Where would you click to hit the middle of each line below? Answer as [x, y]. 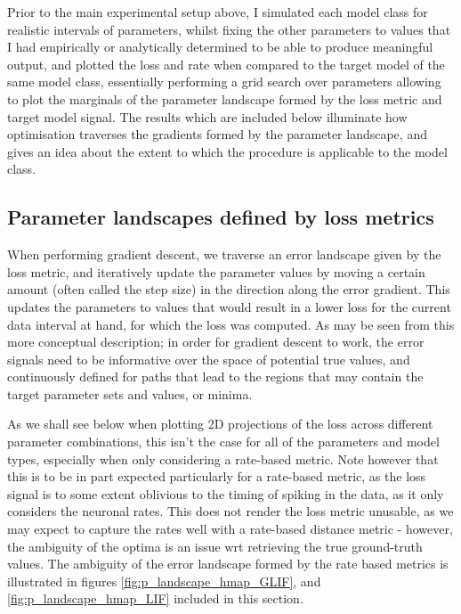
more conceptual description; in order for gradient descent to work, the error [216, 342]
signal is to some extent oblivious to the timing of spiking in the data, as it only [226, 493]
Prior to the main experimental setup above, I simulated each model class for [218, 12]
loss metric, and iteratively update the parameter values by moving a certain [216, 271]
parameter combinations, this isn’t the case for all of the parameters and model [223, 442]
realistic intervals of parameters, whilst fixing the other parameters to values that [229, 29]
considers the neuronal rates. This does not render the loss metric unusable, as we [230, 511]
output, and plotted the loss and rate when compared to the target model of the [226, 64]
